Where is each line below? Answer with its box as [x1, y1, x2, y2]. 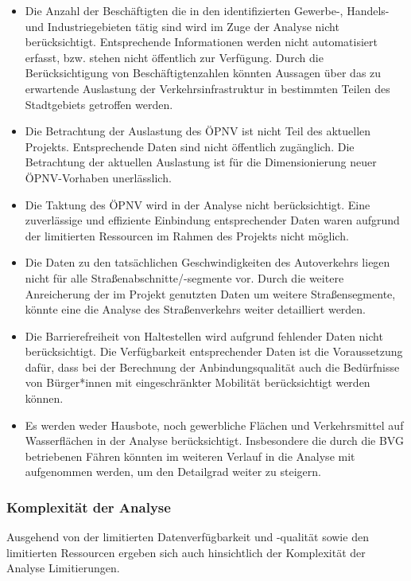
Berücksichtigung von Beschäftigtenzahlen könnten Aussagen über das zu [25, 64, 382, 81]
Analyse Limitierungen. [6, 560, 120, 576]
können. [25, 390, 64, 407]
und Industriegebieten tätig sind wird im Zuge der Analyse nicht [25, 18, 339, 34]
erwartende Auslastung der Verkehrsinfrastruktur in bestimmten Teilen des [25, 80, 390, 96]
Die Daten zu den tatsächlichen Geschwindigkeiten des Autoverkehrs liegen [25, 254, 390, 271]
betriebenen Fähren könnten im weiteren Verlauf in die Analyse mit [25, 447, 355, 464]
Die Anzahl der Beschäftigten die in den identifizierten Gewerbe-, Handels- [25, 2, 390, 18]
